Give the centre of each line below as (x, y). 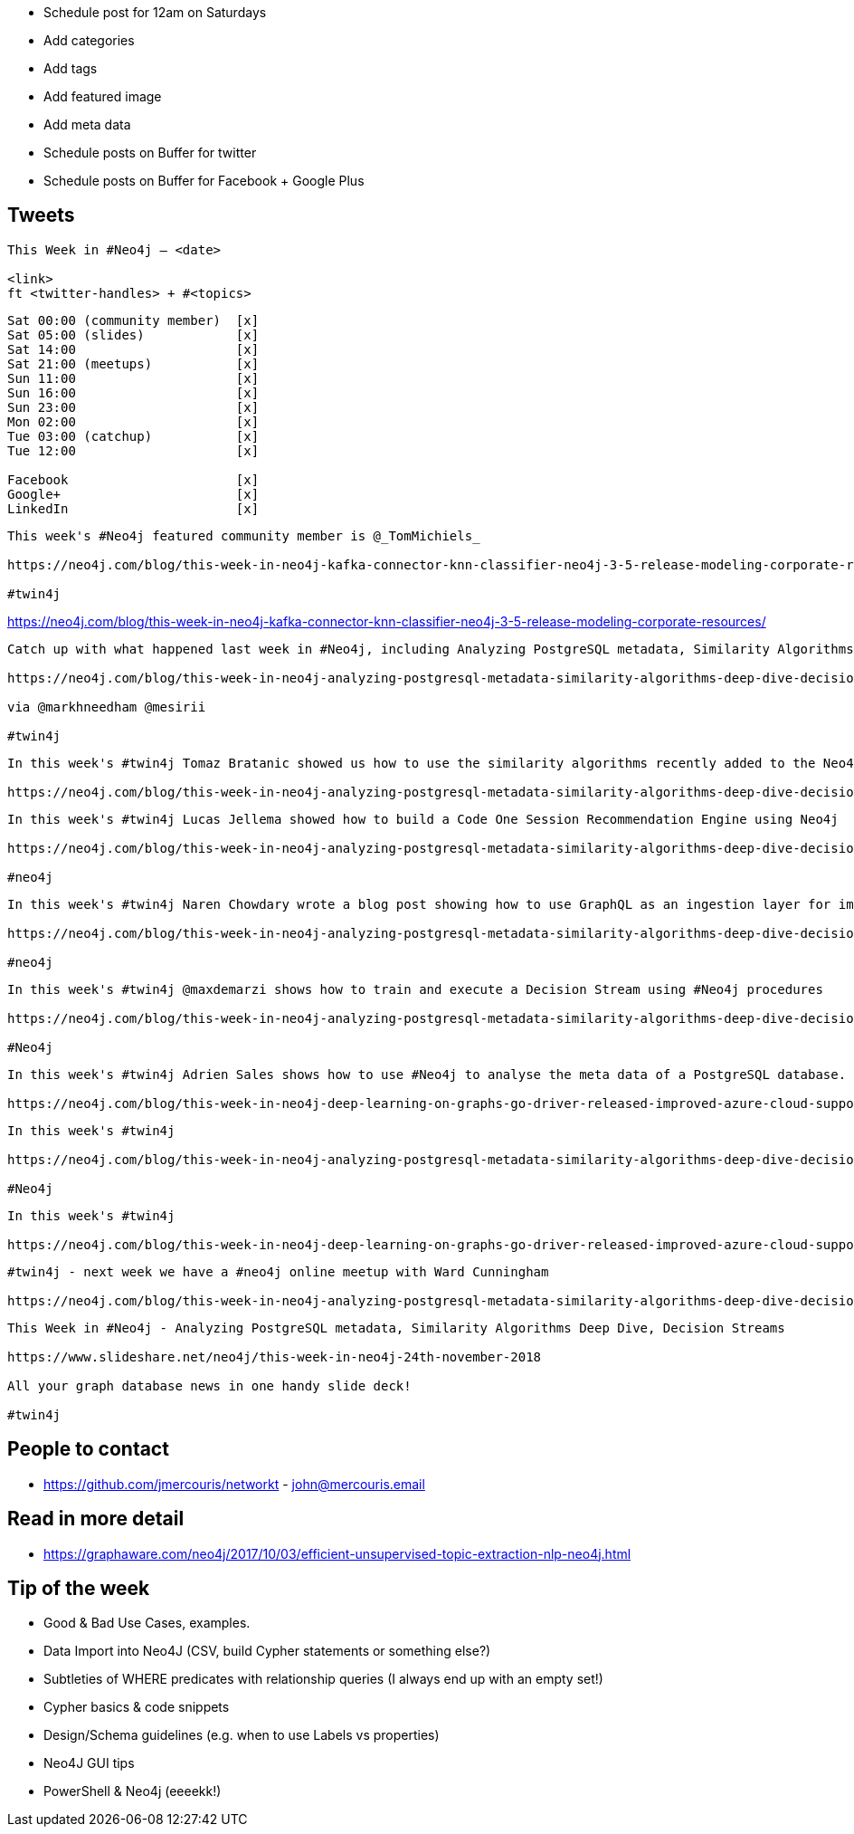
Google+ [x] (133, 494)
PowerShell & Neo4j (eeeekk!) (133, 1791)
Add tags (71, 68)
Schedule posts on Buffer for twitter (150, 153)
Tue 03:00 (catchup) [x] (133, 436)
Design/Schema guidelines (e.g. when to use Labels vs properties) (242, 1735)
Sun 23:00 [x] (133, 407)
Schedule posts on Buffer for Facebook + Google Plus (204, 181)
